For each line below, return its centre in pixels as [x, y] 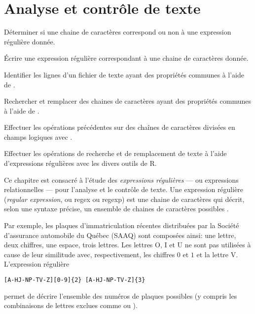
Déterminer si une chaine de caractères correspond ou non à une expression [118, 32]
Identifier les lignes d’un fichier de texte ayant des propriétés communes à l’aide [124, 74]
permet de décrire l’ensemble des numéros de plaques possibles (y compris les [121, 295]
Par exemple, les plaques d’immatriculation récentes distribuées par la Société [122, 225]
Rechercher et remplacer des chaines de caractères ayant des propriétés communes [127, 101]
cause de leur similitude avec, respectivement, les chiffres [90, 254]
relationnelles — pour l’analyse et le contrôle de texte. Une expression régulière [124, 189]
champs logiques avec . [38, 137]
